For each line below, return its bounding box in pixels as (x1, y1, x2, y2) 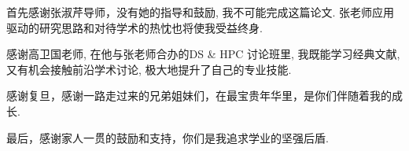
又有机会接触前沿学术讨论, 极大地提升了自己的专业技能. (6, 61, 292, 77)
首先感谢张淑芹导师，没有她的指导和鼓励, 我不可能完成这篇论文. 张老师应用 (6, 4, 395, 20)
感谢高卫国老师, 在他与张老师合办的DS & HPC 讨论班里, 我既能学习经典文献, (6, 46, 400, 62)
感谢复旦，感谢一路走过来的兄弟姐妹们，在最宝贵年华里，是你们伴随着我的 (6, 87, 392, 104)
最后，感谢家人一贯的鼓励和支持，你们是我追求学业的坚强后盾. (6, 129, 329, 145)
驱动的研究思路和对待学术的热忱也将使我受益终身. (6, 19, 263, 35)
